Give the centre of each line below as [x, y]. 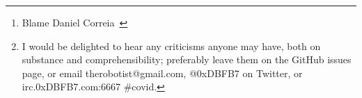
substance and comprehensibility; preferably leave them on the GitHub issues [187, 59]
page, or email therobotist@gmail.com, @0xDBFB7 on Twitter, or [162, 73]
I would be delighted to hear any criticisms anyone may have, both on [171, 46]
